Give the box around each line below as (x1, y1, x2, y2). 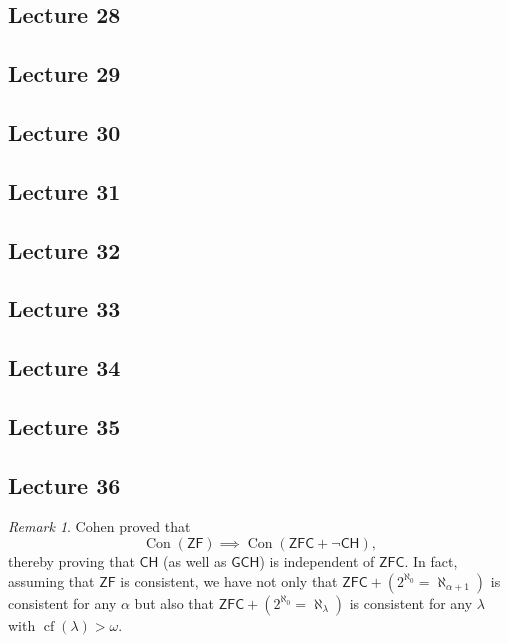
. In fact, (404, 551, 458, 572)
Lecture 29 (8, 58, 121, 89)
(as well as (163, 551, 227, 572)
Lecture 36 (8, 469, 121, 500)
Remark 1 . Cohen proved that (8, 516, 191, 537)
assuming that (8, 570, 95, 591)
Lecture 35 (8, 410, 121, 441)
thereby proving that (8, 551, 135, 572)
